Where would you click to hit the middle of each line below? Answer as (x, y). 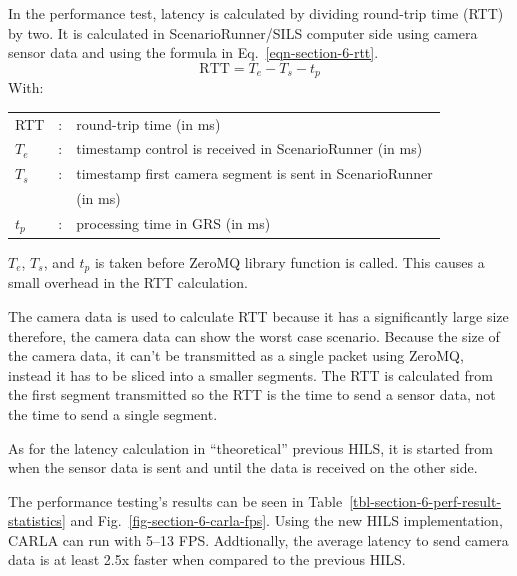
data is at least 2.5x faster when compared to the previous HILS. (207, 559)
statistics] (37, 520)
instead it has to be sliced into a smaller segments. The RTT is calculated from (250, 374)
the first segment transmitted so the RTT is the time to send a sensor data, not (252, 394)
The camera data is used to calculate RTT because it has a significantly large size (258, 315)
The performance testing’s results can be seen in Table (175, 500)
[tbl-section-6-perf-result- (425, 500)
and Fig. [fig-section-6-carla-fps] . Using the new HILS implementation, (286, 520)
